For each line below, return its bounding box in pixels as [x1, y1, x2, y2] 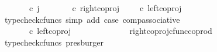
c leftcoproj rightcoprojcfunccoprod [29, 25, 212, 37]
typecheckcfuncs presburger [4, 36, 104, 48]
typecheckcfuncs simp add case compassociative [4, 13, 180, 25]
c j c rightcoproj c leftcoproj [29, 2, 182, 13]
